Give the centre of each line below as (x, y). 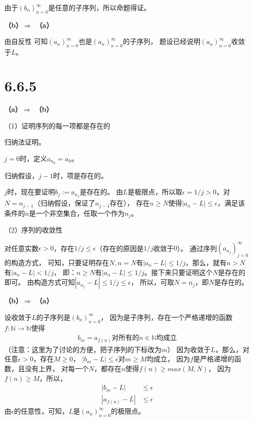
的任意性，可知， (41, 411)
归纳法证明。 (25, 142)
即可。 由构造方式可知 (40, 282)
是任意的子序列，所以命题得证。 (99, 7)
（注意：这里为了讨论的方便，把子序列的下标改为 (83, 349)
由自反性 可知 (26, 41)
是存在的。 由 (101, 192)
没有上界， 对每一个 (57, 368)
